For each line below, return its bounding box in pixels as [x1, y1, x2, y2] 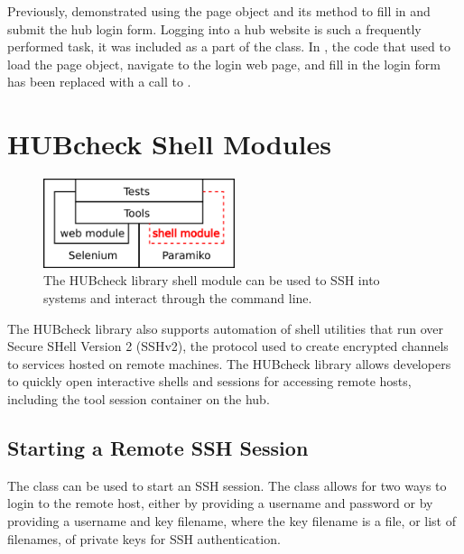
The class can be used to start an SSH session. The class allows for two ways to [7, 476, 447, 494]
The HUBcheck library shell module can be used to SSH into [43, 271, 380, 290]
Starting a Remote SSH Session [7, 433, 309, 461]
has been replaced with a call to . [7, 72, 191, 91]
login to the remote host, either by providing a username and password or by [7, 494, 433, 512]
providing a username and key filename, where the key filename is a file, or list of [7, 511, 456, 530]
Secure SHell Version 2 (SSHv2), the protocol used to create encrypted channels [7, 337, 449, 355]
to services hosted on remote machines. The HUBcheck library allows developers [7, 354, 451, 373]
